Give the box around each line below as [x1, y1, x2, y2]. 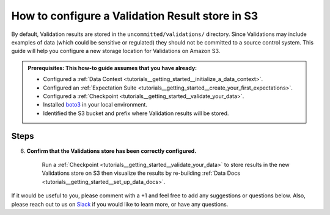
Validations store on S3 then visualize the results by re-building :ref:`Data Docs [42, 169, 241, 177]
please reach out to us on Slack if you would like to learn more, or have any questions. [11, 200, 229, 208]
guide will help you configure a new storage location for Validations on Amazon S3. [11, 48, 221, 55]
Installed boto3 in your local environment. [43, 101, 148, 108]
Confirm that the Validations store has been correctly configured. [26, 147, 197, 155]
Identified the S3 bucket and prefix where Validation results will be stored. [43, 110, 229, 117]
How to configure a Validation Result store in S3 [11, 9, 258, 23]
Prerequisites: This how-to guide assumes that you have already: [28, 64, 197, 71]
